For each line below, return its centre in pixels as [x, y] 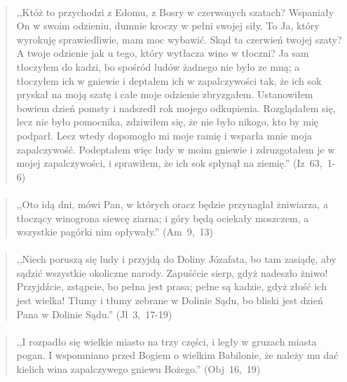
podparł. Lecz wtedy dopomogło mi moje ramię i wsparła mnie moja [164, 135]
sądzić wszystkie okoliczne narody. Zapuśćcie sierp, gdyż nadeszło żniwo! [172, 272]
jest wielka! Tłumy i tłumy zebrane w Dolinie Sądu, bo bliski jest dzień [170, 300]
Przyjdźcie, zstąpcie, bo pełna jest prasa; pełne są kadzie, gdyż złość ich [171, 286]
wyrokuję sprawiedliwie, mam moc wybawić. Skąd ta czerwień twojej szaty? [179, 39]
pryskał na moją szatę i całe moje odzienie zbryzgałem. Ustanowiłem [165, 94]
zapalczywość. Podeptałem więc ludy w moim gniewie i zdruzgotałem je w [176, 149]
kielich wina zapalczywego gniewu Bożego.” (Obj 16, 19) [138, 369]
